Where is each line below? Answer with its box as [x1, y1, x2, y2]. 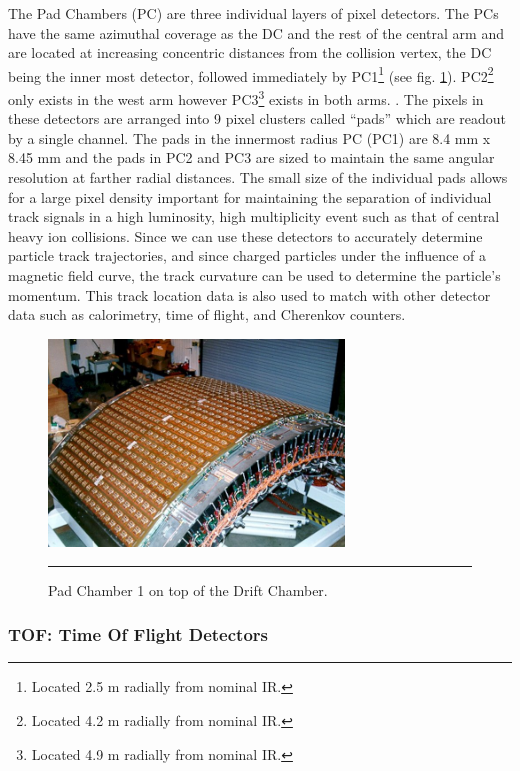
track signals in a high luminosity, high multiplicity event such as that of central [8, 206, 500, 227]
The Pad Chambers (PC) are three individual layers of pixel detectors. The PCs [8, 3, 499, 23]
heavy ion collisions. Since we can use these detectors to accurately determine [8, 225, 483, 246]
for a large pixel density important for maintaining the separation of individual [8, 186, 492, 207]
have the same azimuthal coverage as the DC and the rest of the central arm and [8, 22, 504, 43]
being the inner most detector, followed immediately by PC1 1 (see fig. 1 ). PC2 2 [8, 62, 494, 86]
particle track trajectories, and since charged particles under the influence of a [8, 245, 487, 266]
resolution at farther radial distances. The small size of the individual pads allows [8, 167, 508, 188]
